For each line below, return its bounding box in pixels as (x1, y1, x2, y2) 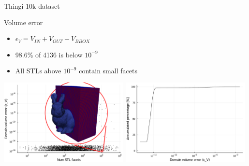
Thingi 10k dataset (4, 1, 60, 11)
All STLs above (15, 66, 61, 76)
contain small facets (79, 66, 137, 76)
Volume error (4, 17, 43, 27)
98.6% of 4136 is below (15, 49, 83, 59)
